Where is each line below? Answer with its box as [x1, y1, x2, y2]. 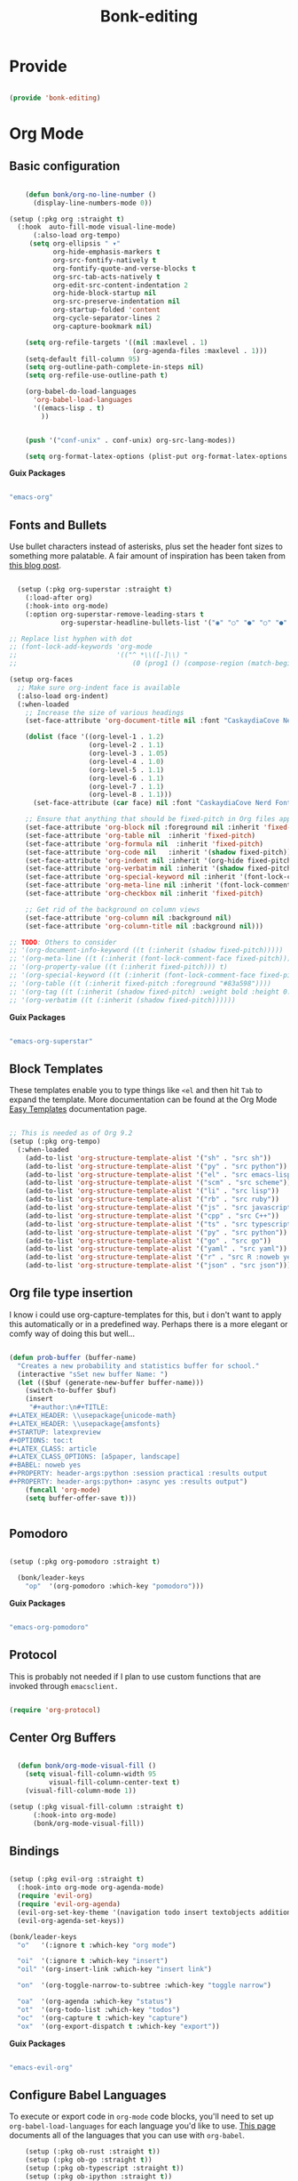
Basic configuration [9, 158, 121, 174]
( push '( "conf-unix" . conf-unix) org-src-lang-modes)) [25, 436, 237, 445]
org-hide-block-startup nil [52, 289, 157, 298]
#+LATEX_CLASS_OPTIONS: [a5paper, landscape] [9, 1453, 180, 1461]
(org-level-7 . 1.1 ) [88, 782, 165, 791]
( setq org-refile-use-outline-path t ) [25, 371, 169, 380]
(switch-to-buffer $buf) [25, 1386, 117, 1396]
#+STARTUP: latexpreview [9, 1428, 101, 1437]
